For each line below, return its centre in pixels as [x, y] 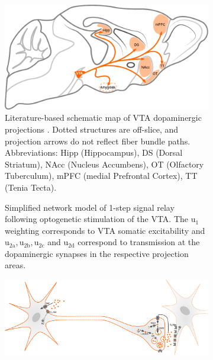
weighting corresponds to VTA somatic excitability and [105, 230]
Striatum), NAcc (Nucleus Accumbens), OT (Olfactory [104, 164]
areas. [15, 265]
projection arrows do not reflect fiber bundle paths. [98, 141]
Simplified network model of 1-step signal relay [90, 207]
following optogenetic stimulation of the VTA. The [97, 219]
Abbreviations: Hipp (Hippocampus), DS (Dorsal [94, 152]
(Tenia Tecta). [31, 187]
